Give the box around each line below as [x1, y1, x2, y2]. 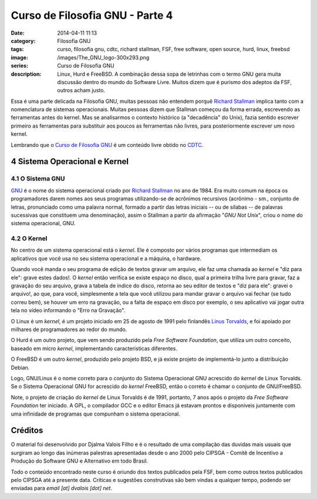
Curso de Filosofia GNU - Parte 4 [11, 9, 173, 22]
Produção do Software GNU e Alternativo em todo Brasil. [11, 457, 149, 464]
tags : [11, 46, 24, 53]
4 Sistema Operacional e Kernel [11, 156, 129, 167]
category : [11, 37, 36, 44]
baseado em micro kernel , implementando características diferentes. [11, 344, 177, 352]
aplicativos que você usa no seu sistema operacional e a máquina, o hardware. [11, 254, 202, 262]
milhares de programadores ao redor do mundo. [11, 326, 127, 333]
